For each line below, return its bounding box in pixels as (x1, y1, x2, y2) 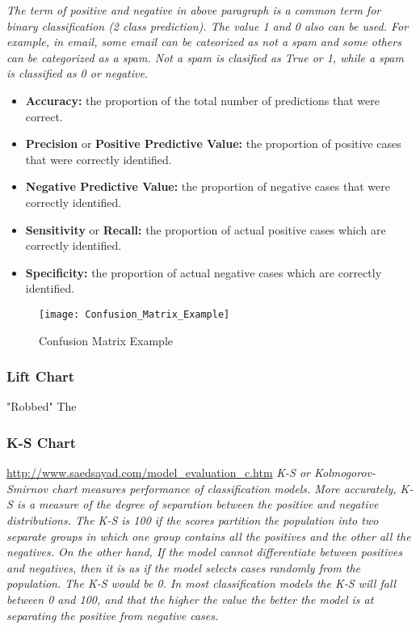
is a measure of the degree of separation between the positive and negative (16, 496, 379, 513)
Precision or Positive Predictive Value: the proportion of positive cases (25, 135, 401, 152)
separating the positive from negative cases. (6, 606, 219, 623)
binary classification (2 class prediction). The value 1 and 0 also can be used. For (6, 17, 409, 34)
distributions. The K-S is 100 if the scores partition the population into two (6, 511, 379, 528)
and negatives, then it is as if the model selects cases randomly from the (6, 559, 361, 576)
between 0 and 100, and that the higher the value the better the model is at (6, 590, 374, 607)
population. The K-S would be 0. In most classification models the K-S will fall (6, 575, 397, 592)
